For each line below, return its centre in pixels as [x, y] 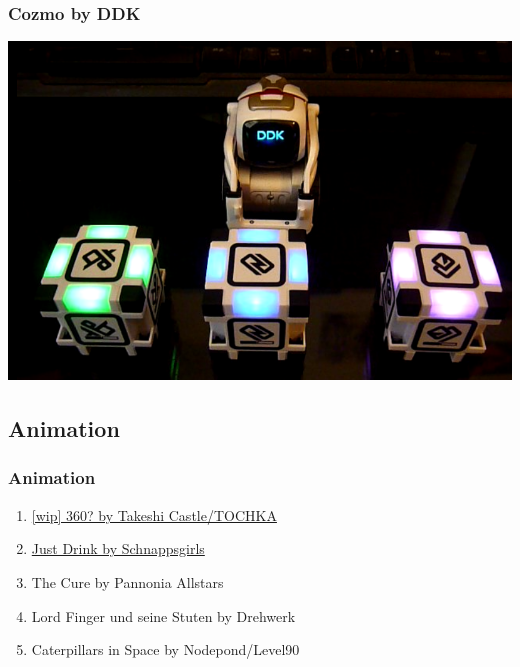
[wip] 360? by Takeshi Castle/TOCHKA [154, 514]
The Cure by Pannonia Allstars [127, 581]
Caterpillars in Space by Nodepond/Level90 [165, 649]
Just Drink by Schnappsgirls [118, 548]
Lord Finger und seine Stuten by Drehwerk [163, 615]
